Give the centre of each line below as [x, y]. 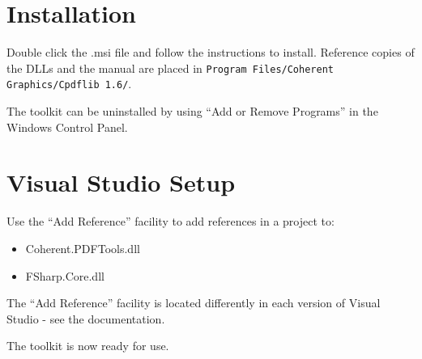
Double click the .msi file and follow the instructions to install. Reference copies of [211, 52]
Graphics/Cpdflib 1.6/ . [69, 84]
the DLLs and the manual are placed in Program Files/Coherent [170, 68]
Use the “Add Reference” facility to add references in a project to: [171, 221]
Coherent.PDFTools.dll [83, 248]
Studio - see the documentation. [86, 318]
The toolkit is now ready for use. [88, 346]
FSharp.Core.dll [65, 275]
